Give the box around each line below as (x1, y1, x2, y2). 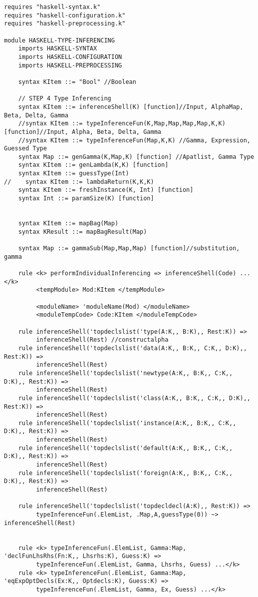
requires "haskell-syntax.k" (4, 3, 101, 10)
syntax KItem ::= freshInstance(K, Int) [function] (18, 186, 194, 194)
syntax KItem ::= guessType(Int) (18, 170, 129, 177)
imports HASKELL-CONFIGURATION (18, 53, 122, 60)
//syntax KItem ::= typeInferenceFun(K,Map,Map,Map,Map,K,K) (18, 120, 226, 127)
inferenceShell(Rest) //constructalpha (36, 336, 169, 344)
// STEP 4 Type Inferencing (18, 95, 111, 102)
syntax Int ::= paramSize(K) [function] (18, 195, 154, 202)
